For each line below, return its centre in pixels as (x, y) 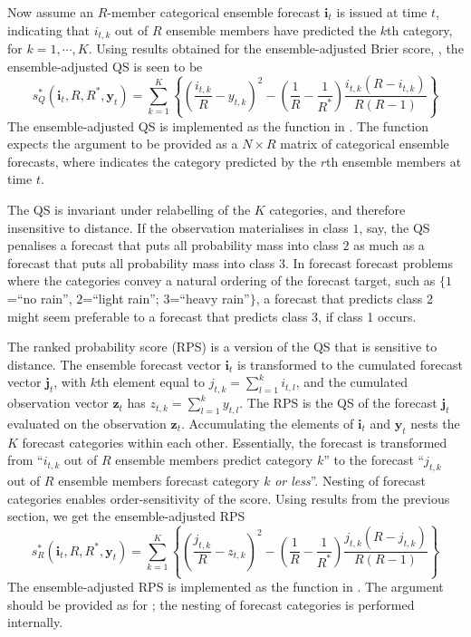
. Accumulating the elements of (268, 423)
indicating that (49, 29)
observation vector (58, 403)
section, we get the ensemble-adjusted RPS (126, 516)
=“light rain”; (121, 298)
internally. (35, 622)
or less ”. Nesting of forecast (351, 481)
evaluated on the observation (87, 423)
